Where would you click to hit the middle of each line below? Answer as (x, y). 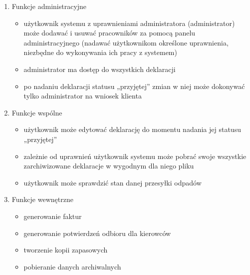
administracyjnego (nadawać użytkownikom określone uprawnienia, (126, 42)
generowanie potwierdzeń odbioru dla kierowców (97, 233)
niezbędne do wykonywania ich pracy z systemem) (100, 52)
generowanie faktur (53, 216)
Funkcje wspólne (37, 112)
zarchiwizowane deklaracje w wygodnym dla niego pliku (109, 166)
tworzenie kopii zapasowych (66, 250)
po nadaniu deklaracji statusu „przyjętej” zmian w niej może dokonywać (134, 86)
